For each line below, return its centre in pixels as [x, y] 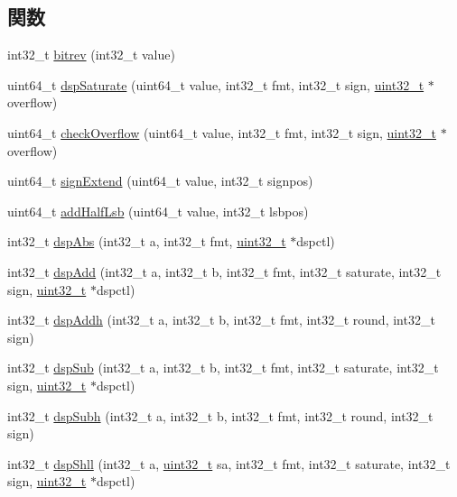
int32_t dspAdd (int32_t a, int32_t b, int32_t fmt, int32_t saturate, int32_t [224, 271]
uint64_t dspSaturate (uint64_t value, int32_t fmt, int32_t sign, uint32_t [216, 84]
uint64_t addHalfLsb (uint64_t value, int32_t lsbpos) [158, 211]
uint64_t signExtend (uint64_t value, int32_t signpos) [160, 181]
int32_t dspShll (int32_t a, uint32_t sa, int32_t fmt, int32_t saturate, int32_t [229, 463]
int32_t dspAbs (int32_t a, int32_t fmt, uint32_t [147, 241]
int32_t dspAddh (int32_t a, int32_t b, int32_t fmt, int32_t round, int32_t [221, 320]
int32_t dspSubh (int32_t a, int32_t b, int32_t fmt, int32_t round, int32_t [220, 415]
